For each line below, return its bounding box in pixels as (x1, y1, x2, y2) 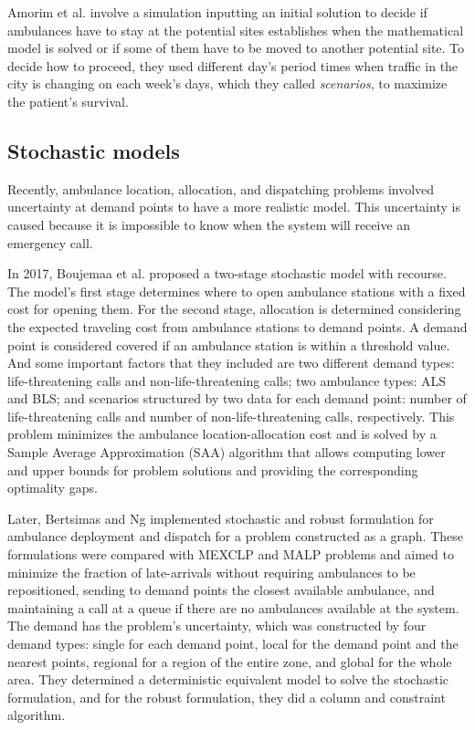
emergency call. (7, 233, 93, 252)
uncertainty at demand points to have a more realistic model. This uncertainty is (7, 197, 460, 216)
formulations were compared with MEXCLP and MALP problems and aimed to (7, 545, 454, 564)
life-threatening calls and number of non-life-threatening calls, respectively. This (7, 406, 455, 425)
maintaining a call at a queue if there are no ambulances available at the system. (7, 598, 459, 617)
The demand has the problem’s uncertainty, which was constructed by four (7, 616, 427, 635)
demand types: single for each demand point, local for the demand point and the (7, 634, 459, 653)
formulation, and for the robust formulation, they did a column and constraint (7, 687, 446, 706)
